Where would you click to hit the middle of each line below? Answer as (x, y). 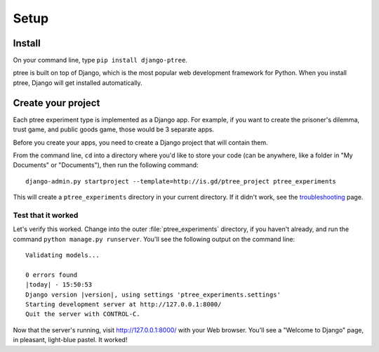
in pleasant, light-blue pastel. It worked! (70, 340)
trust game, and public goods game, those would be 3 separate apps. (113, 129)
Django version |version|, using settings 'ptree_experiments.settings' (153, 294)
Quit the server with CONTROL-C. (83, 314)
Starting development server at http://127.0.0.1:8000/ (124, 304)
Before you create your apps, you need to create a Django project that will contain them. (140, 142)
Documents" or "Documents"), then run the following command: (106, 165)
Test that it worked (46, 215)
